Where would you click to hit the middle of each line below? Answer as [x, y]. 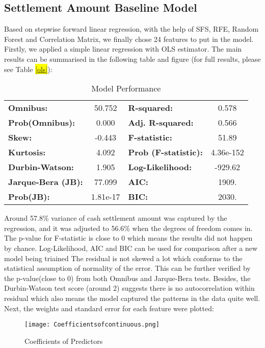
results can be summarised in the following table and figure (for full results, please [132, 59]
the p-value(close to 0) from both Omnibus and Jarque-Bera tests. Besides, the [127, 278]
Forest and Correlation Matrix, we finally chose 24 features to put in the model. [129, 39]
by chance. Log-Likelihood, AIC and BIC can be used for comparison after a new [131, 248]
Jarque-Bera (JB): [46, 182]
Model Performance [126, 88]
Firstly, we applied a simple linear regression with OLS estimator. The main [123, 49]
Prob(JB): [29, 197]
